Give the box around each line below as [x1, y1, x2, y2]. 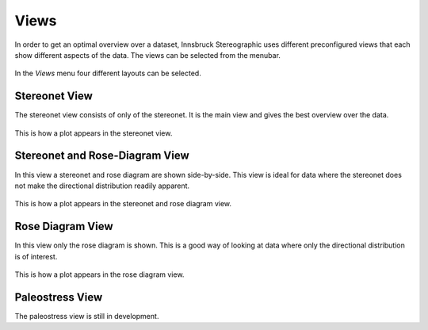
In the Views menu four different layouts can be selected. [14, 68, 201, 79]
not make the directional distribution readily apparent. [14, 181, 190, 190]
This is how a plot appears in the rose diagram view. [14, 270, 185, 279]
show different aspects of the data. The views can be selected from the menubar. [14, 50, 281, 59]
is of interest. [14, 251, 58, 261]
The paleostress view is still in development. [14, 311, 159, 320]
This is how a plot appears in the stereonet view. [14, 128, 173, 138]
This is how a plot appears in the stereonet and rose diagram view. [14, 199, 232, 209]
